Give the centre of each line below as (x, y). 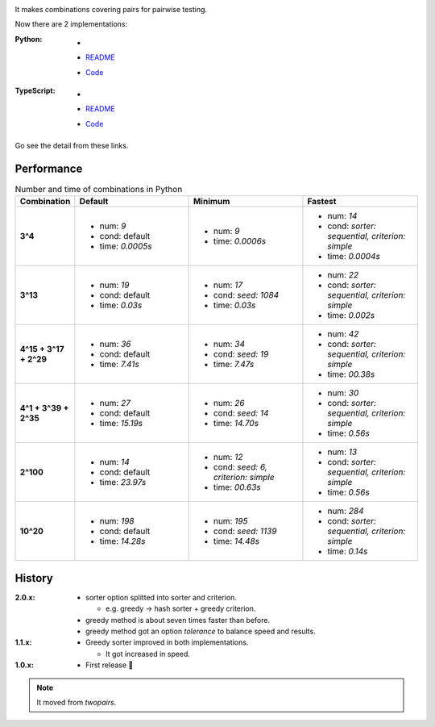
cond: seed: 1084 (246, 295)
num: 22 (343, 275)
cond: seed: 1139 (245, 531)
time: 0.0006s (239, 241)
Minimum (211, 202)
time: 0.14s (348, 551)
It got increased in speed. (148, 654)
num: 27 (115, 403)
